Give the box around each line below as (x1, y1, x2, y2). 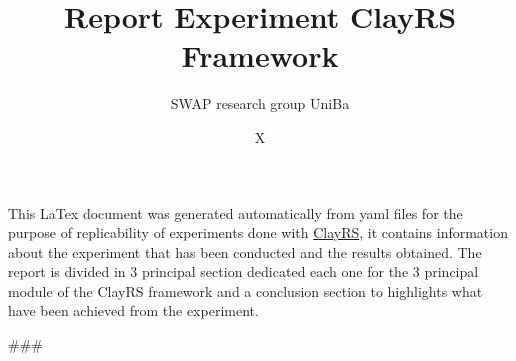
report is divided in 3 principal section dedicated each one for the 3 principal (8, 261, 479, 282)
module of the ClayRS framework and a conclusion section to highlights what (8, 280, 483, 301)
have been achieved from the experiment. (8, 300, 259, 321)
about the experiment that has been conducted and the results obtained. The (8, 241, 482, 262)
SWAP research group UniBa (170, 93, 350, 114)
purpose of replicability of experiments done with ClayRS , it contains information (8, 222, 508, 243)
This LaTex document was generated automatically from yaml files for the (8, 202, 463, 223)
